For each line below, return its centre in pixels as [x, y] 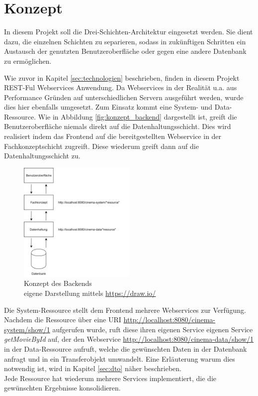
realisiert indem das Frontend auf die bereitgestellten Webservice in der [113, 136]
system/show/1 [27, 329]
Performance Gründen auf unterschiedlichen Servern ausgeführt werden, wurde [124, 97]
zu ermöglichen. [28, 61]
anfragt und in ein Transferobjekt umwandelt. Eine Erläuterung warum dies [120, 358]
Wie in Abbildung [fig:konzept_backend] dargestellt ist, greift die [137, 116]
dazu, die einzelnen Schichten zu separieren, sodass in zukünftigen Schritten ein [125, 41]
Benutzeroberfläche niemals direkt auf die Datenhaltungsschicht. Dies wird [118, 126]
